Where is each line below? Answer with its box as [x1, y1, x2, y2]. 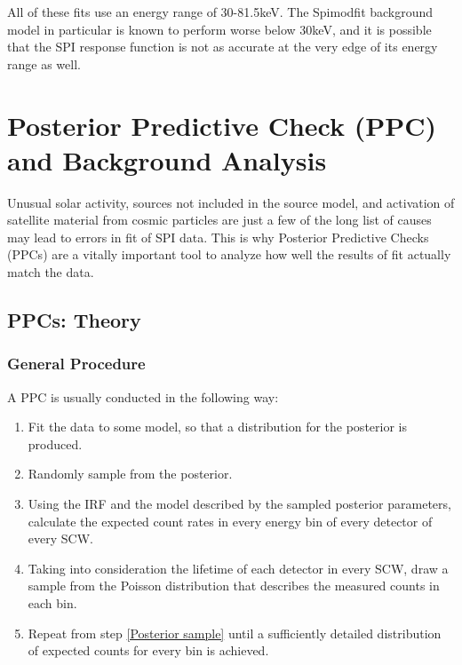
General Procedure [7, 352, 146, 375]
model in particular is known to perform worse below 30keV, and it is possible [7, 20, 432, 38]
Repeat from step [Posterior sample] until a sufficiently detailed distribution [28, 623, 442, 642]
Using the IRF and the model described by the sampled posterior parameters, [28, 495, 451, 513]
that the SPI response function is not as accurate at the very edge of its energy [7, 37, 438, 56]
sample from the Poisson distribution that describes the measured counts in [28, 576, 440, 595]
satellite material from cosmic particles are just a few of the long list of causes [7, 210, 432, 229]
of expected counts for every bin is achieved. [28, 641, 269, 660]
